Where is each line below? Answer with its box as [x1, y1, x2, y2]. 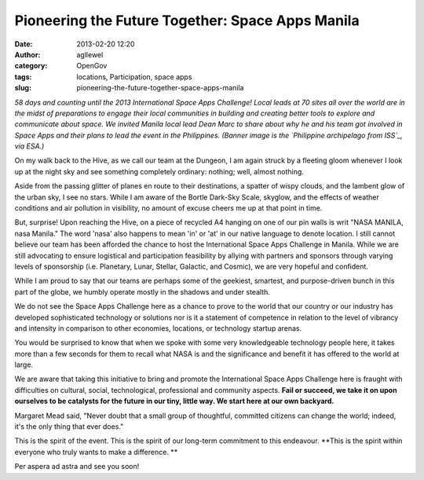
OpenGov [76, 61, 108, 71]
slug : [14, 83, 31, 93]
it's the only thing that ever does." [14, 422, 124, 431]
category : [14, 61, 48, 71]
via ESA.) [14, 141, 45, 151]
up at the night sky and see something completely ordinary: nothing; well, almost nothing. [14, 167, 304, 176]
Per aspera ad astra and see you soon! [14, 462, 140, 471]
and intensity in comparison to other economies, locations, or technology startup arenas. [14, 323, 302, 333]
